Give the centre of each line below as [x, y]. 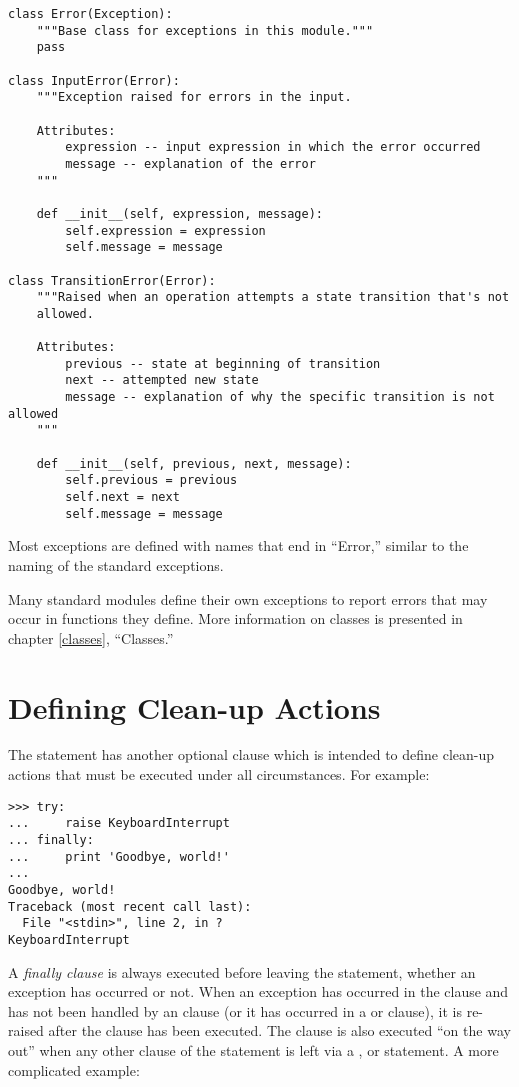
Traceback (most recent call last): [130, 906]
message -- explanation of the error [190, 163]
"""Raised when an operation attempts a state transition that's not [273, 297]
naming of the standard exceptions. [116, 564]
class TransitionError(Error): [112, 280]
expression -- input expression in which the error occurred [273, 147]
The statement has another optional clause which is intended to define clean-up [251, 754]
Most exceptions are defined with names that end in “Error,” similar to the [238, 545]
